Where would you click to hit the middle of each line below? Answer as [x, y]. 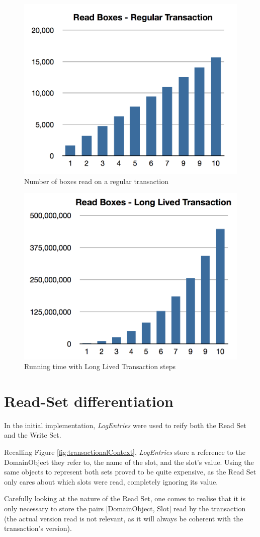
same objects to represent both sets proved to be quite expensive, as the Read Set [130, 472]
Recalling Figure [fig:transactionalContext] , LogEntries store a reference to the [125, 452]
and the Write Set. [33, 435]
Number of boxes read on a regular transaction [96, 181]
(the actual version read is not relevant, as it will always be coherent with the [124, 518]
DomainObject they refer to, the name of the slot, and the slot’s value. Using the [129, 462]
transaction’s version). [38, 528]
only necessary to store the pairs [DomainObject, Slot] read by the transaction [125, 509]
